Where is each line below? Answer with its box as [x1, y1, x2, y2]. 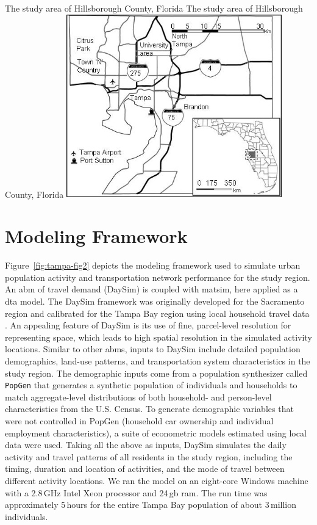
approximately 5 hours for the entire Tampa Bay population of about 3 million [5, 498, 297, 511]
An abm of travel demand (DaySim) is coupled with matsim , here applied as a [5, 283, 298, 295]
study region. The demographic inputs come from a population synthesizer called [5, 366, 308, 379]
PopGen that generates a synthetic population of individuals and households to [5, 378, 297, 391]
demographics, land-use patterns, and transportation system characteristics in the [5, 354, 310, 367]
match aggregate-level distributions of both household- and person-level [5, 390, 272, 403]
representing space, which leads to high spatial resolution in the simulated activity [5, 330, 312, 343]
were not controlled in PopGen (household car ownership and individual [5, 414, 274, 427]
